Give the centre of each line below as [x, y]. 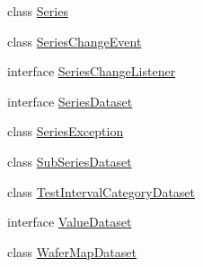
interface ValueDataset [70, 222]
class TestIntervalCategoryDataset [101, 191]
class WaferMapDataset [72, 251]
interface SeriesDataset [70, 101]
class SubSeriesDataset [70, 161]
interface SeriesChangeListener [92, 71]
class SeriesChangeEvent [75, 41]
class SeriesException [66, 131]
